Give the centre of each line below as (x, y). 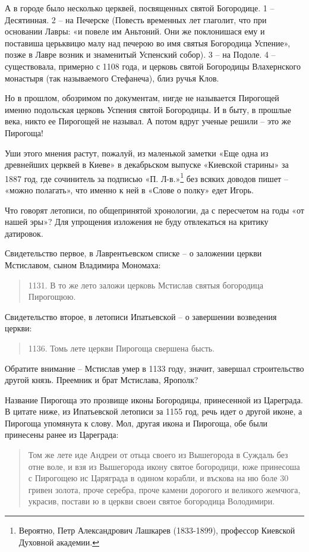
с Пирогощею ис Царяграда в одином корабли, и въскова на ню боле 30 (158, 478)
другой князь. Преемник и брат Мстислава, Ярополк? (102, 380)
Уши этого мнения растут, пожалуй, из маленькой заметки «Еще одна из (137, 153)
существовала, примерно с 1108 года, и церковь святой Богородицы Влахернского (153, 66)
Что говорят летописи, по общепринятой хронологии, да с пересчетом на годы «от (154, 210)
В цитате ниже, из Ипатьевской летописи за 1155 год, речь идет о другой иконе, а (154, 411)
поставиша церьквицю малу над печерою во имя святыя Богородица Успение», (148, 43)
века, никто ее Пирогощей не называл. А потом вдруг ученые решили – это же (148, 121)
